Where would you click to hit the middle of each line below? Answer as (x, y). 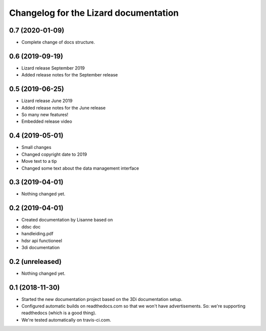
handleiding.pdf (37, 234)
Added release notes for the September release (70, 75)
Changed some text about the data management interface (80, 168)
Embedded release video (47, 121)
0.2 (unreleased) (35, 261)
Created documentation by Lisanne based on (67, 220)
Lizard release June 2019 (47, 101)
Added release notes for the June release (64, 108)
